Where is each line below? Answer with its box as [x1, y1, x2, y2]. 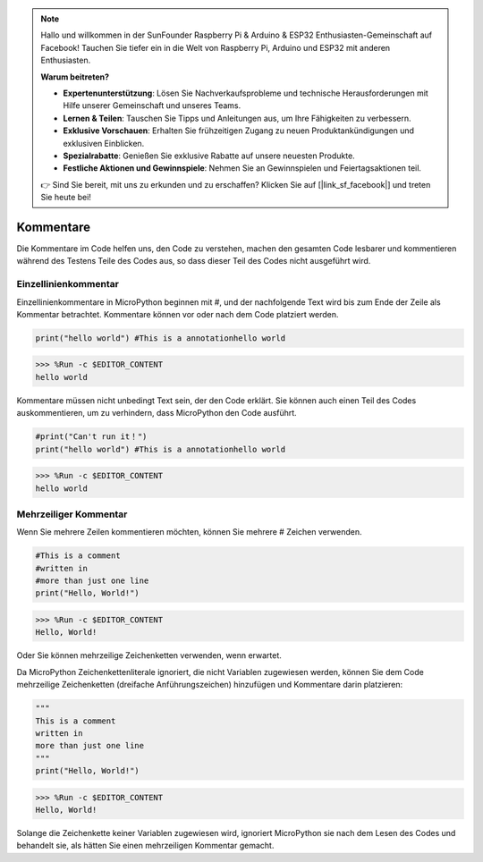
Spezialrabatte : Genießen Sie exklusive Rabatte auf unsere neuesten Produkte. [63, 150, 355, 161]
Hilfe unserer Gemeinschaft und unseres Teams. [63, 100, 241, 111]
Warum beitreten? [40, 72, 110, 82]
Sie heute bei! [40, 192, 91, 203]
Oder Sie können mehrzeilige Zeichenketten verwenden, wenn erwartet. [16, 650, 282, 661]
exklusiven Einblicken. [63, 138, 145, 148]
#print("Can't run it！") [35, 432, 148, 442]
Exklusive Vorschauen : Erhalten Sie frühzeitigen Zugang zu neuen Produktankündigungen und [63, 125, 415, 136]
